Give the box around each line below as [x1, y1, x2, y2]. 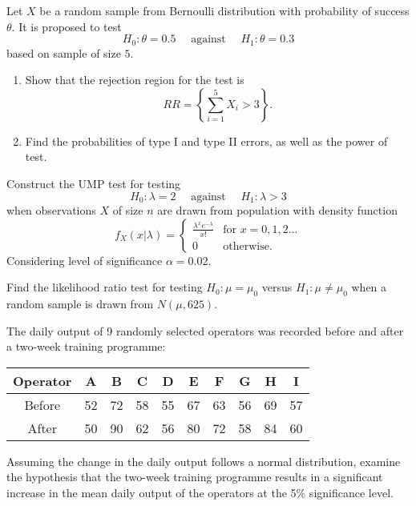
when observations [6, 202, 96, 219]
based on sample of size [6, 44, 121, 61]
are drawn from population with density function [157, 202, 398, 219]
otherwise [223, 240, 269, 252]
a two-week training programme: [6, 338, 166, 355]
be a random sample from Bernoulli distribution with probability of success [39, 2, 410, 18]
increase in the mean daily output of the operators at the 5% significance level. [6, 484, 394, 501]
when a [351, 279, 387, 295]
